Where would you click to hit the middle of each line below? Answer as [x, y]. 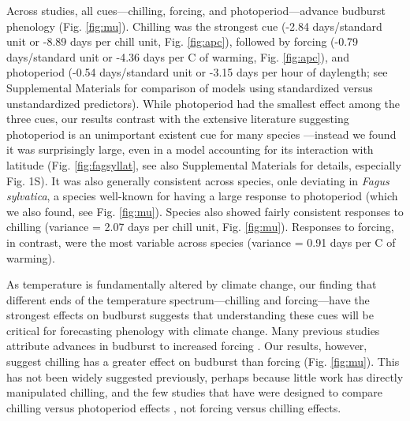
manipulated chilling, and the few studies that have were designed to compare [195, 392]
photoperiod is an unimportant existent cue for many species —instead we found [201, 134]
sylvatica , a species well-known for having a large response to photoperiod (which [202, 196]
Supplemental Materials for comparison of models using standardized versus [190, 87]
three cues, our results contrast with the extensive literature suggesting [178, 119]
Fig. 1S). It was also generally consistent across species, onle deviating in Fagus [198, 180]
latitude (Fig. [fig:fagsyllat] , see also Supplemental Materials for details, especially [204, 164]
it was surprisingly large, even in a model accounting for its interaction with [190, 149]
